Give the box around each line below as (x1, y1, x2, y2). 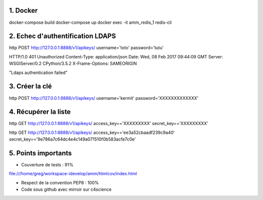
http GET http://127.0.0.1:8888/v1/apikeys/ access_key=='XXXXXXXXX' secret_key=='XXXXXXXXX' (9, 121, 208, 127)
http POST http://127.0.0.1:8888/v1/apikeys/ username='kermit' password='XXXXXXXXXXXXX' (9, 95, 199, 101)
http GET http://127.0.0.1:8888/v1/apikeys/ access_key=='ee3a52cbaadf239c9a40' (9, 129, 175, 135)
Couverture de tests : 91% (21, 162, 74, 168)
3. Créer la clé (9, 82, 52, 91)
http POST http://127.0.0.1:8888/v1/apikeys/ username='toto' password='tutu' (9, 45, 164, 51)
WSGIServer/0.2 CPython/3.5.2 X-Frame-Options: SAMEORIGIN (9, 61, 137, 67)
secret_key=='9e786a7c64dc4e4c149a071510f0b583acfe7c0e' (9, 136, 136, 142)
